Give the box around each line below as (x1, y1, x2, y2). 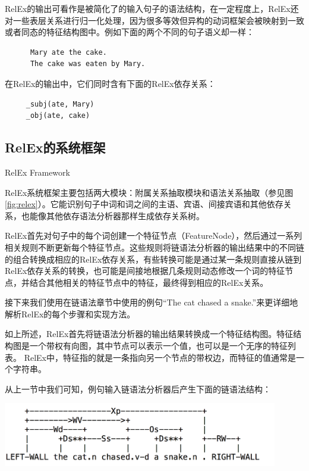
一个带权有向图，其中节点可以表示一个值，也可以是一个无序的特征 (29, 339, 288, 352)
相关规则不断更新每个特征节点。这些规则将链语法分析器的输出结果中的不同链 (5, 241, 304, 253)
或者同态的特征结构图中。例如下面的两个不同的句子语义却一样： (5, 26, 254, 38)
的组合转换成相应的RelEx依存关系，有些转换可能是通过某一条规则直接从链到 (5, 252, 302, 265)
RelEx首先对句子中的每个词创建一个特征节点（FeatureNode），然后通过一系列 (5, 229, 302, 242)
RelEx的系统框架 (5, 138, 106, 157)
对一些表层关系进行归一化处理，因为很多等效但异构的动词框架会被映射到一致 (5, 14, 304, 26)
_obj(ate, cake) (26, 111, 90, 120)
